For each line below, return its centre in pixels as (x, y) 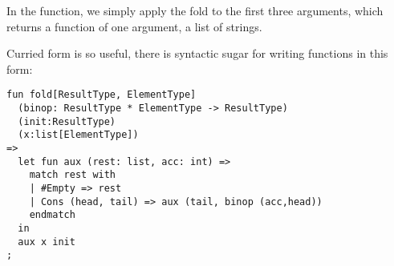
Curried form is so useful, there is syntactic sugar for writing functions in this (197, 53)
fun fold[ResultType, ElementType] (102, 95)
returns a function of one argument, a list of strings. (134, 26)
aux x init (47, 242)
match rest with (73, 175)
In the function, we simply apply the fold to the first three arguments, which (195, 10)
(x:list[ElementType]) (78, 135)
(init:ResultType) (67, 121)
